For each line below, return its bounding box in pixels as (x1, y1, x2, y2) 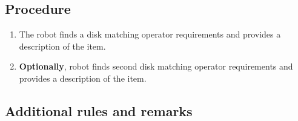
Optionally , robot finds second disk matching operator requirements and (19, 60, 293, 73)
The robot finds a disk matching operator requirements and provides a (19, 28, 281, 41)
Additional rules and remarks (5, 101, 193, 120)
